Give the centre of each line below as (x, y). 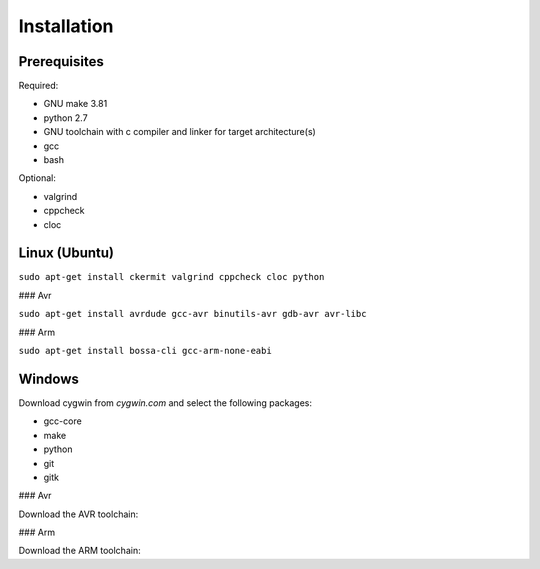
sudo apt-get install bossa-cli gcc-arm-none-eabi (145, 351)
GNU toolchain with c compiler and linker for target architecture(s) (180, 132)
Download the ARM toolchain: (79, 551)
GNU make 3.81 (75, 104)
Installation (66, 26)
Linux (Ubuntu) (66, 253)
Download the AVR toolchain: (78, 514)
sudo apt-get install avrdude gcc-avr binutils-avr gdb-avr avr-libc (192, 314)
